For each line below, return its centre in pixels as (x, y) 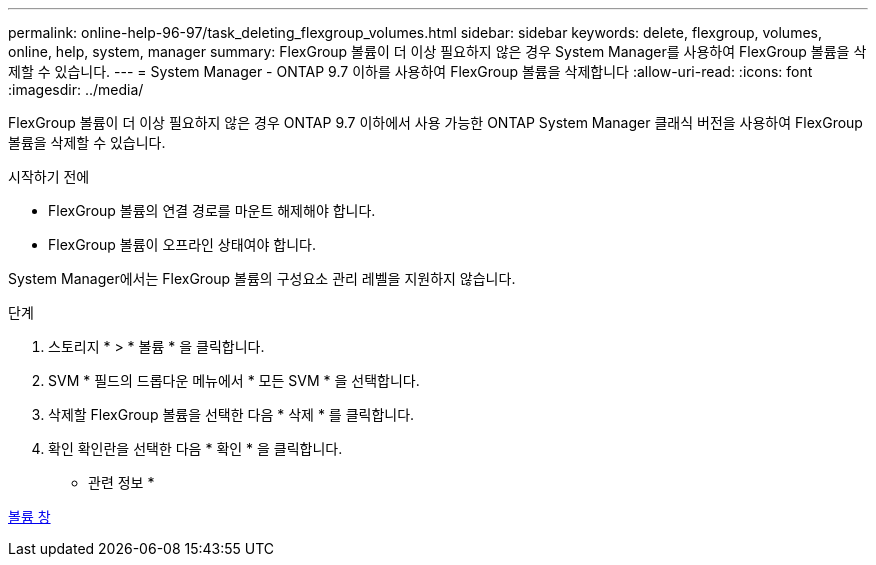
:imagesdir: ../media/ (76, 89)
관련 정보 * (121, 482)
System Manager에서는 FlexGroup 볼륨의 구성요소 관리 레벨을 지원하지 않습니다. (262, 278)
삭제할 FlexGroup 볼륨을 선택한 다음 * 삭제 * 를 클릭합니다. (231, 414)
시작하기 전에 (49, 176)
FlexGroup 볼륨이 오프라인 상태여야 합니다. (182, 244)
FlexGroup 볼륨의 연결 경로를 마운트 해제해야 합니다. (212, 210)
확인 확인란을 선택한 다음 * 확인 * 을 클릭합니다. (195, 448)
